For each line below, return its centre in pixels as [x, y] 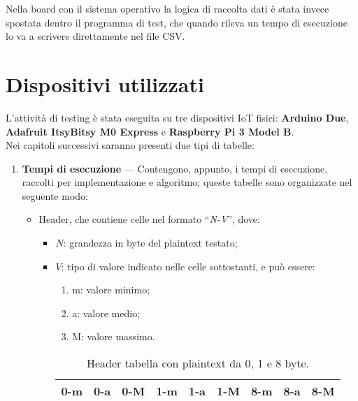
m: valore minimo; [111, 290]
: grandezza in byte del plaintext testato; [150, 243]
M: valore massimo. [114, 336]
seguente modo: [55, 195]
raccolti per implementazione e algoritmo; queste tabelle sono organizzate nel [187, 182]
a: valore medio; [106, 313]
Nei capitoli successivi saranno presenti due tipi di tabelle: [130, 145]
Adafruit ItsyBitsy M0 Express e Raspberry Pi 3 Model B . [150, 131]
